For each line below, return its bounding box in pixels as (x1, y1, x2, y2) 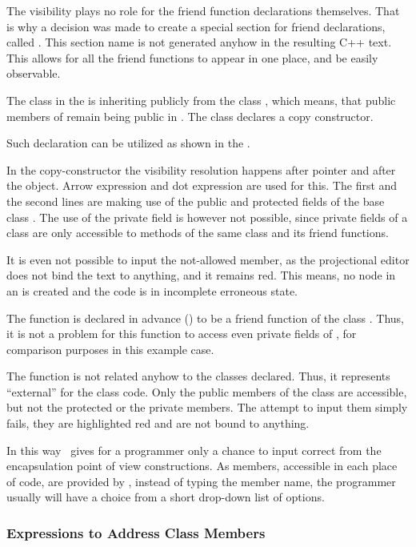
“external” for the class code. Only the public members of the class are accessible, (6, 383, 407, 400)
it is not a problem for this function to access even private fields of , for (6, 325, 357, 342)
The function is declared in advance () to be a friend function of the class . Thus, (6, 309, 404, 326)
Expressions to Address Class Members (6, 522, 266, 542)
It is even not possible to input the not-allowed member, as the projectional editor (6, 251, 410, 267)
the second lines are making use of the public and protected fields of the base (6, 192, 385, 209)
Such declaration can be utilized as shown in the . (6, 135, 250, 151)
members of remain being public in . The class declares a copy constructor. (6, 107, 374, 124)
